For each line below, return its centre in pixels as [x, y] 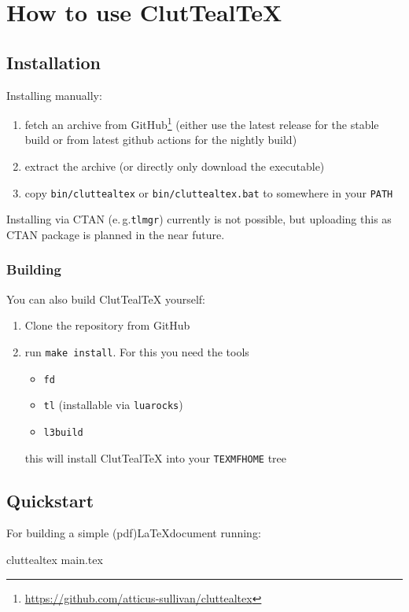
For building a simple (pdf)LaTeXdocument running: [134, 533]
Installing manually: [54, 95]
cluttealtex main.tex [55, 559]
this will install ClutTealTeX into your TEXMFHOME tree [156, 457]
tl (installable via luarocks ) [113, 405]
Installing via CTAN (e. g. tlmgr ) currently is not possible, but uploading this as [199, 219]
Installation [53, 62]
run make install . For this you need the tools [137, 351]
